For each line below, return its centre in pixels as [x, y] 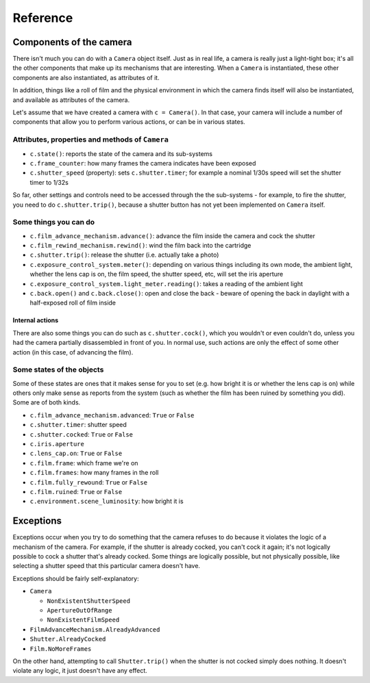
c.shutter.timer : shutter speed [78, 425]
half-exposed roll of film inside [73, 303]
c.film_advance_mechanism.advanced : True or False [112, 415]
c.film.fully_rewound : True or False [88, 482]
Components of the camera [73, 42]
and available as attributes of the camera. [71, 100]
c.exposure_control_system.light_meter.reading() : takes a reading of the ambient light [166, 283]
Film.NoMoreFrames [61, 649]
